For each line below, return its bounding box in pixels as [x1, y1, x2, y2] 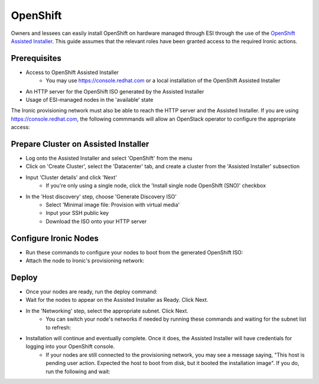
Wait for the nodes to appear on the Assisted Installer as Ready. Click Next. [25, 296, 209, 304]
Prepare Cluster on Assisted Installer [11, 139, 149, 149]
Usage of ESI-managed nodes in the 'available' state [25, 96, 154, 104]
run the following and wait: [45, 367, 110, 375]
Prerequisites [11, 53, 61, 63]
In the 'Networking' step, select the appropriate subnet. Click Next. [25, 307, 188, 314]
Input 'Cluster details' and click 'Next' [25, 173, 118, 180]
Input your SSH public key [45, 209, 109, 217]
